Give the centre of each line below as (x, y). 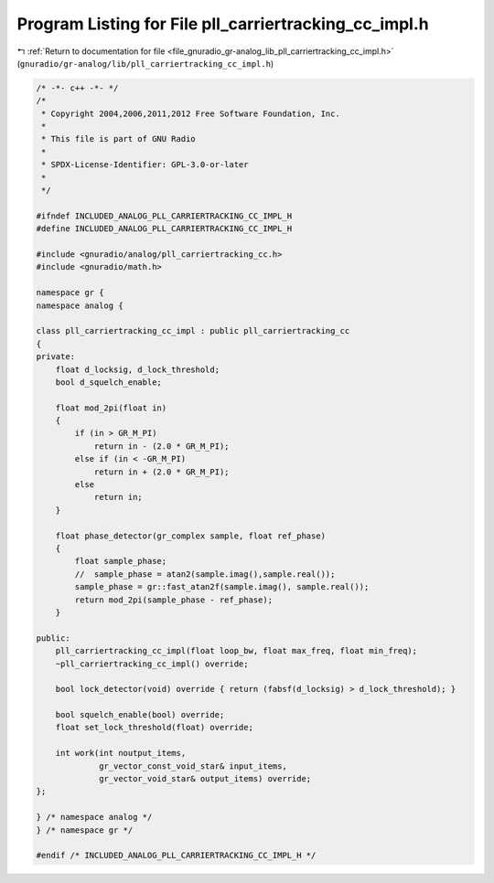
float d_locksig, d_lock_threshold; (137, 369)
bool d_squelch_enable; (108, 382)
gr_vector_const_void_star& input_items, (193, 766)
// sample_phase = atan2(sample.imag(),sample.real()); (205, 574)
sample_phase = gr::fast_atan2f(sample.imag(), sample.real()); (222, 587)
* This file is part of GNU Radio (118, 139)
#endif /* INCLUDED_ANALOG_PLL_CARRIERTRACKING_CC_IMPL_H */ (176, 856)
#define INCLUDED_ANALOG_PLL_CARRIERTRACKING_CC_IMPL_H (164, 229)
